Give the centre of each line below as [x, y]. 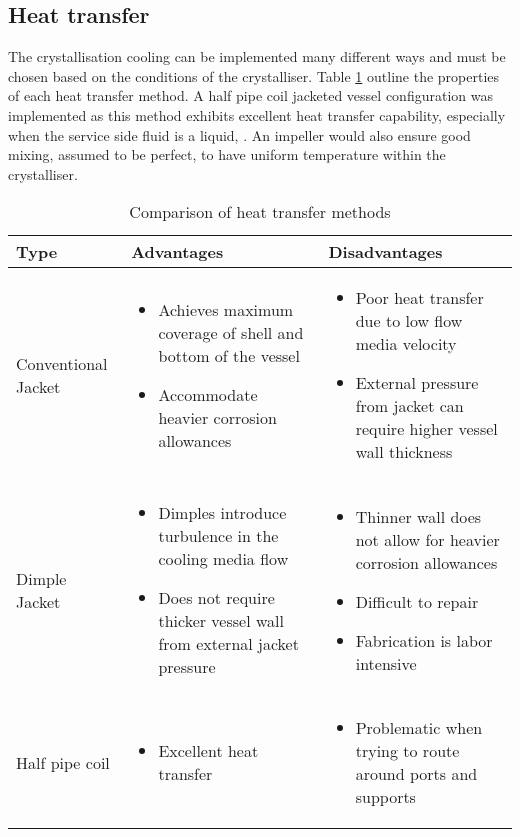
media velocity [406, 344]
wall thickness [404, 452]
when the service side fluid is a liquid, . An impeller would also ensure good [239, 134]
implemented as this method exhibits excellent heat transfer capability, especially [257, 114]
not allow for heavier [427, 539]
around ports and [416, 774]
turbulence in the [218, 536]
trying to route [407, 751]
